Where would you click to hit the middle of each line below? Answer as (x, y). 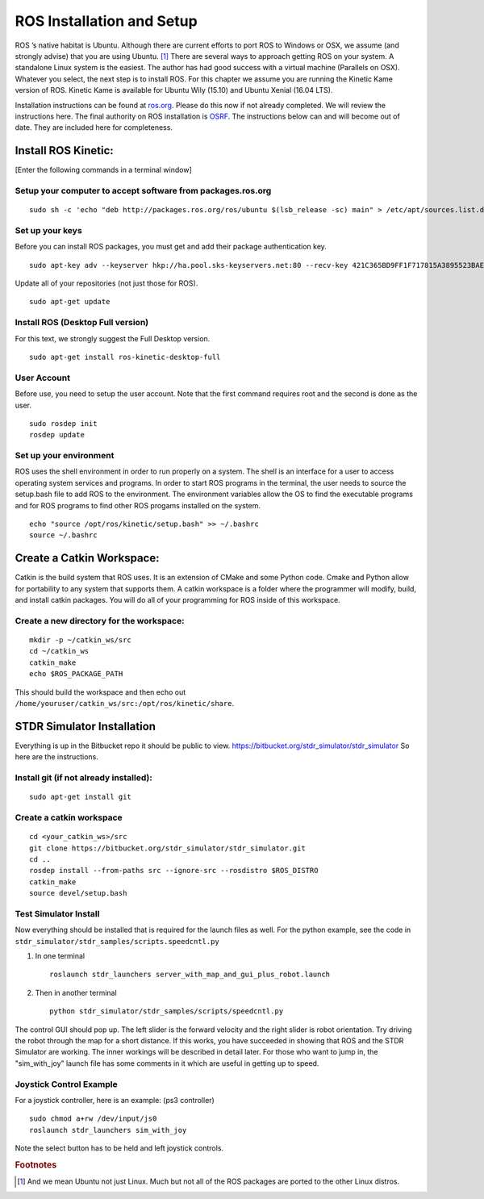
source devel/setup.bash (78, 893)
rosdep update (57, 435)
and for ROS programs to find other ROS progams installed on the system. (138, 505)
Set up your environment (65, 456)
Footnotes (36, 1164)
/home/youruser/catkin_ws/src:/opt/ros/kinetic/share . (124, 703)
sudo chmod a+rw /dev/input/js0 (93, 1119)
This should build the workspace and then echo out (100, 692)
